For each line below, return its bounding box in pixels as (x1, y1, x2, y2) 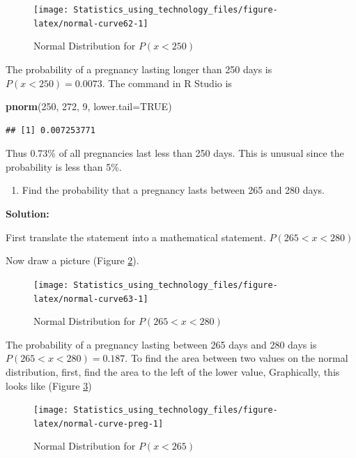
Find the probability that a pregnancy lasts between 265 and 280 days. (22, 183, 325, 197)
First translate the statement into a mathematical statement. (6, 229, 266, 244)
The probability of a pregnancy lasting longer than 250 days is (6, 61, 272, 76)
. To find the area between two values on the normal (125, 351, 348, 365)
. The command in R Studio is (102, 75, 232, 90)
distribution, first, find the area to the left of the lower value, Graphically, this (6, 364, 340, 379)
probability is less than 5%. (6, 159, 122, 174)
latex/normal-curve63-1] (33, 293, 148, 304)
